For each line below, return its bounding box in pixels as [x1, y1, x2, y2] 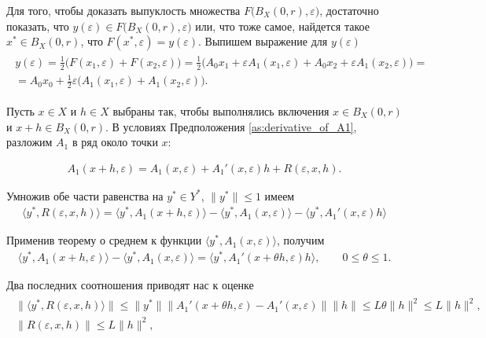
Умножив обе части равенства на [6, 187, 164, 204]
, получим [277, 232, 325, 248]
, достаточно [319, 2, 379, 18]
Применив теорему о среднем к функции [6, 232, 202, 248]
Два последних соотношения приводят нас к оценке [6, 277, 254, 293]
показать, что [6, 17, 69, 34]
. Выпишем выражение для [198, 33, 328, 50]
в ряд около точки [72, 134, 158, 150]
